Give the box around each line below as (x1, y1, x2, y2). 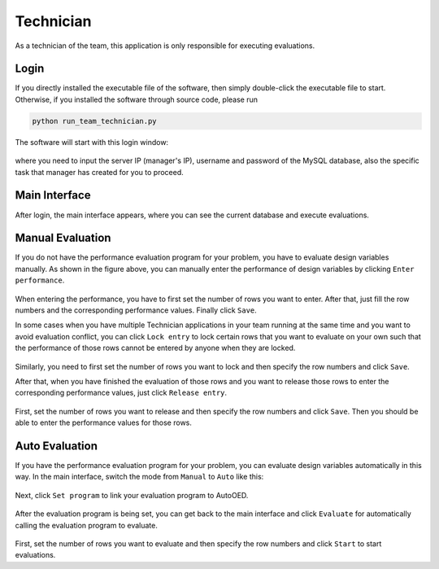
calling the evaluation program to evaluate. (15, 520, 158, 530)
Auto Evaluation (15, 439, 98, 453)
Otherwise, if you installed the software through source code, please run (15, 94, 258, 104)
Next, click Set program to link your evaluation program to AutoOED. (15, 490, 249, 500)
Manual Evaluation (15, 231, 111, 245)
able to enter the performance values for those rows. (15, 418, 193, 427)
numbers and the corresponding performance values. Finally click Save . (15, 305, 258, 315)
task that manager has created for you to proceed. (15, 167, 185, 177)
